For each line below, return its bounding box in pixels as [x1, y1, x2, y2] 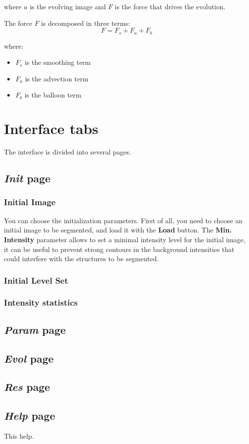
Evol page [4, 350, 54, 366]
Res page [4, 379, 50, 394]
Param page [4, 322, 66, 337]
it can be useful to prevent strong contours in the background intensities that [4, 244, 235, 254]
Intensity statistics [4, 296, 78, 309]
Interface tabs [4, 118, 98, 138]
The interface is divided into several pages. [4, 147, 131, 157]
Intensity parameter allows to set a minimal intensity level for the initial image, [4, 234, 246, 244]
